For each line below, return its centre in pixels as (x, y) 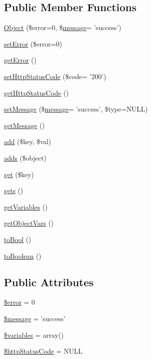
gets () (14, 190)
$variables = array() (34, 335)
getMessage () (24, 125)
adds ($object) (25, 157)
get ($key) (19, 174)
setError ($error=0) (33, 43)
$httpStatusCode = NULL (43, 351)
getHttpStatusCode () (36, 92)
